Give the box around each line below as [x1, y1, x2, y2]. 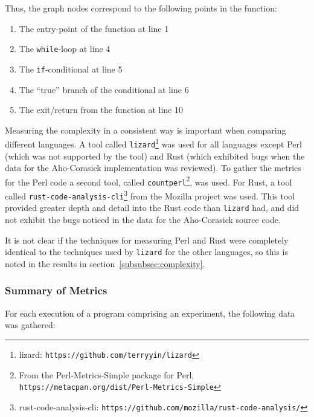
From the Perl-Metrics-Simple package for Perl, [19, 368, 194, 381]
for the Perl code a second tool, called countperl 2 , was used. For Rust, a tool [5, 173, 292, 188]
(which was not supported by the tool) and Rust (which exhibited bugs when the [5, 149, 305, 162]
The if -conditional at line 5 [19, 62, 123, 75]
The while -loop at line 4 [19, 42, 111, 55]
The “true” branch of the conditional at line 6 [19, 83, 189, 95]
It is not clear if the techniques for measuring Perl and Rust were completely [5, 233, 289, 246]
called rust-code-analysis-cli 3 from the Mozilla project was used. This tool [5, 188, 295, 202]
